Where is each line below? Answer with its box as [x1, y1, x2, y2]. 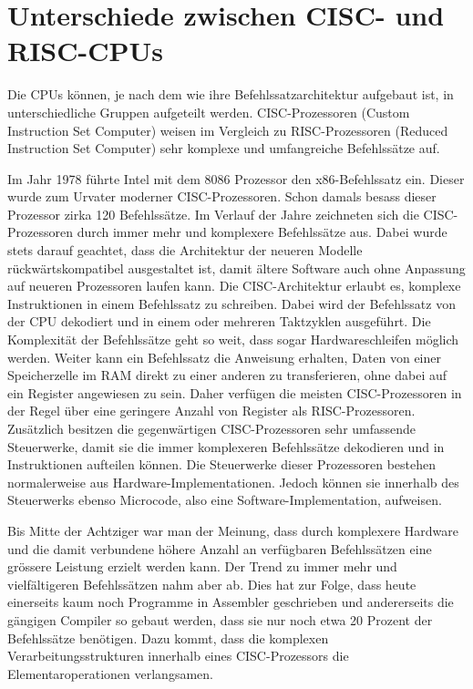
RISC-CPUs [7, 32, 164, 69]
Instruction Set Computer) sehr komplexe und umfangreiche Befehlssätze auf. [7, 139, 440, 158]
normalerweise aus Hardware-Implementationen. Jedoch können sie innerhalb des [7, 472, 459, 491]
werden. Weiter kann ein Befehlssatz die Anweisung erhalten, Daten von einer [7, 347, 441, 366]
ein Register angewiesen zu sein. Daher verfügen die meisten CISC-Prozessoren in [7, 383, 462, 402]
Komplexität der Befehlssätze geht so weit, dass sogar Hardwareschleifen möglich [7, 330, 459, 349]
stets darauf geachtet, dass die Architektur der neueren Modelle [7, 241, 363, 260]
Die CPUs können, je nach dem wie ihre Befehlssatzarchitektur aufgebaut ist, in [7, 85, 454, 104]
